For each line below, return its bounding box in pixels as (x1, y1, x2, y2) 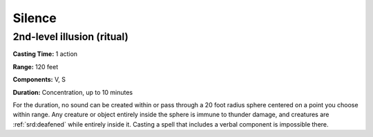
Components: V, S (12, 75, 66, 84)
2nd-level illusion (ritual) (12, 30, 129, 43)
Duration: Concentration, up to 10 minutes (12, 88, 133, 96)
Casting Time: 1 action (12, 50, 78, 58)
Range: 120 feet (12, 62, 59, 71)
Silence (12, 10, 57, 26)
